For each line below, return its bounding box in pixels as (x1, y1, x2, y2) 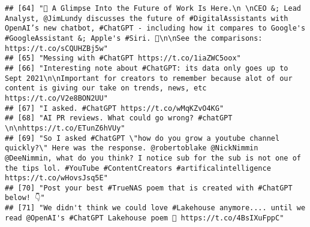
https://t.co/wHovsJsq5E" (5, 174, 108, 183)
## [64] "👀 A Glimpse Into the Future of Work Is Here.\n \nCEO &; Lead (5, 4, 301, 13)
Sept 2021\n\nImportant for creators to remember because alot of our (5, 74, 293, 83)
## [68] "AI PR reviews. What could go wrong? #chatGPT (5, 114, 233, 123)
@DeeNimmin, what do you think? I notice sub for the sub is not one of (5, 153, 301, 162)
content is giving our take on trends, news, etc (5, 84, 207, 93)
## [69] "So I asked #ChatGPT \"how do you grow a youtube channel (5, 134, 280, 143)
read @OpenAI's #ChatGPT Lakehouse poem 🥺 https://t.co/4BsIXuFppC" (5, 213, 284, 222)
